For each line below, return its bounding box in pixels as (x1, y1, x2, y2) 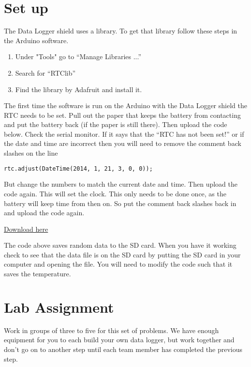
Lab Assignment (4, 297, 114, 317)
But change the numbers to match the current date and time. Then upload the (4, 179, 237, 189)
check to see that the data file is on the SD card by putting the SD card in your (4, 249, 241, 259)
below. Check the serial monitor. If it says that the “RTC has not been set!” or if (4, 128, 244, 139)
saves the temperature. (4, 269, 71, 279)
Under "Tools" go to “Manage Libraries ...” (15, 51, 142, 62)
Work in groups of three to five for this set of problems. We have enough (4, 325, 219, 335)
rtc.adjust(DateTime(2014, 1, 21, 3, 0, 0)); (4, 165, 153, 172)
